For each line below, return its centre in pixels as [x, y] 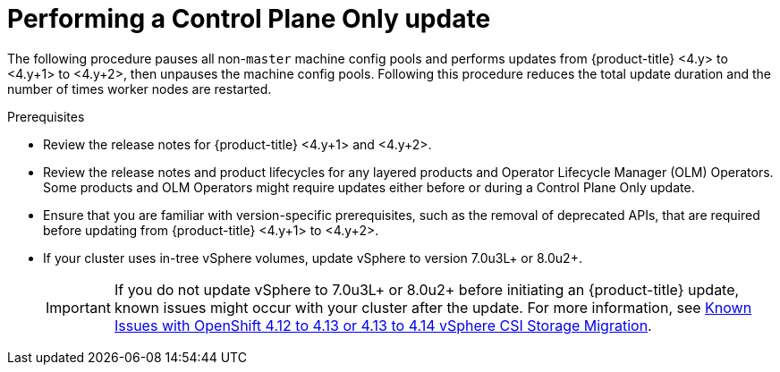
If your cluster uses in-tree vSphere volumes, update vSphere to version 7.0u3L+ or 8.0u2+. [313, 258]
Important [78, 307]
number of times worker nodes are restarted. [140, 89]
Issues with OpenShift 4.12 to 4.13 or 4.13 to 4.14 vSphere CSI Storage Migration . [383, 325]
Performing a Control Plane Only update [249, 19]
